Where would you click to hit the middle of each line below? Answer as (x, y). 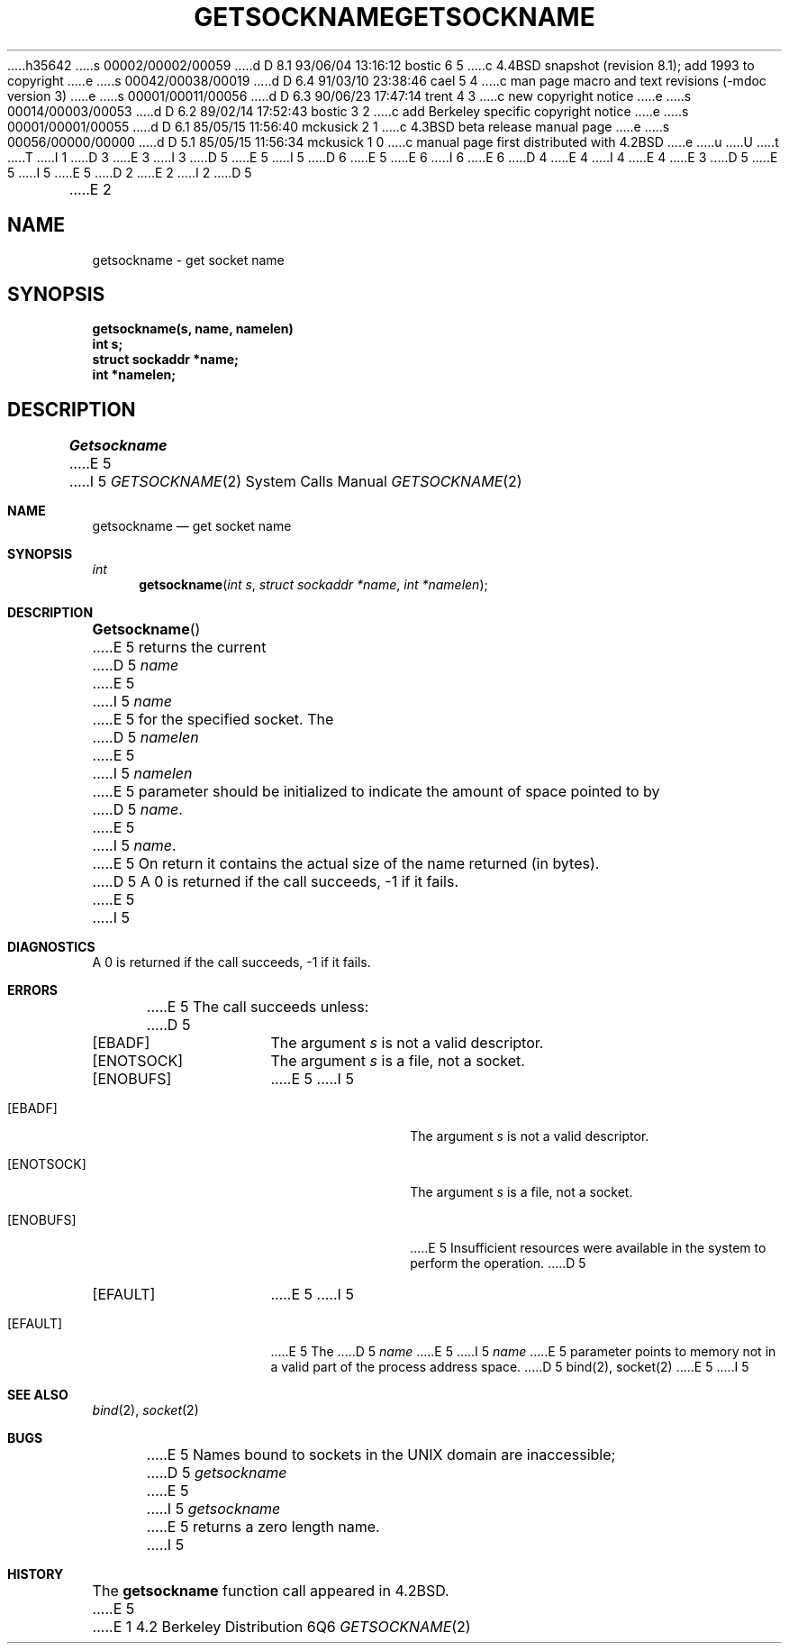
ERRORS (33, 990)
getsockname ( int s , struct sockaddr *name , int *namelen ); (313, 585)
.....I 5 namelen (142, 774)
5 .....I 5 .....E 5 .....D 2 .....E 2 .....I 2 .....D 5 (130, 172)
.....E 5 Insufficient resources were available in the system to (588, 1248)
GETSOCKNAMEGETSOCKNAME (394, 17)
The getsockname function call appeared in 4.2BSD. (271, 1591)
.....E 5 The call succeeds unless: (258, 1007)
